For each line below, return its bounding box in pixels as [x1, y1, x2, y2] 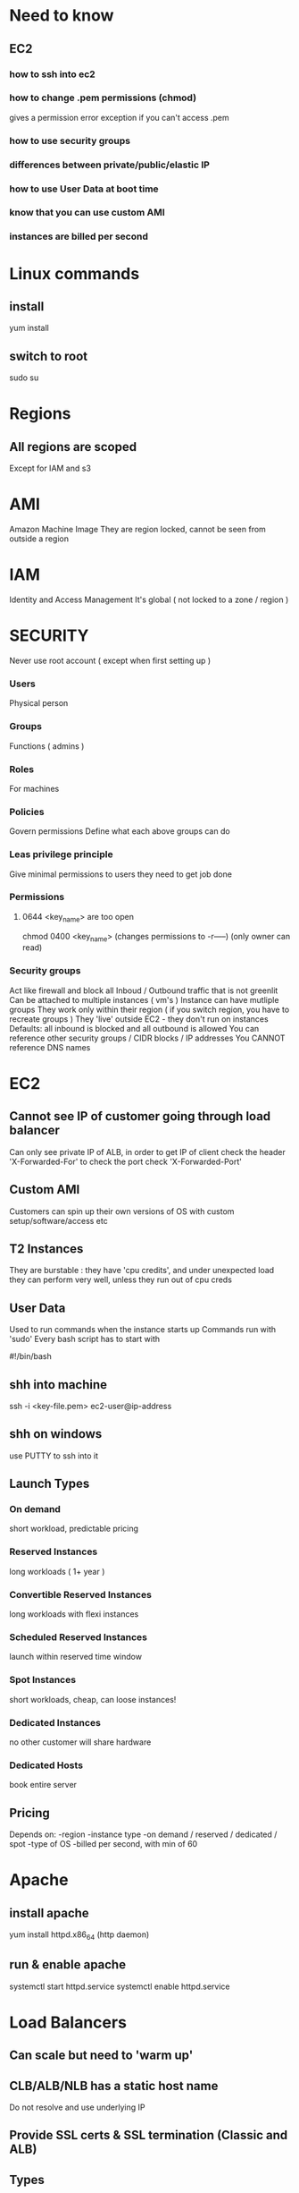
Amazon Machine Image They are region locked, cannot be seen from [9, 524, 266, 535]
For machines [9, 783, 60, 794]
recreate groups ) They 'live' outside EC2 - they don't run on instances [9, 1013, 270, 1024]
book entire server [9, 1780, 78, 1790]
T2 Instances [9, 1241, 84, 1256]
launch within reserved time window [9, 1652, 143, 1662]
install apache [9, 1905, 89, 1920]
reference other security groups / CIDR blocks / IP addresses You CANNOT [9, 1033, 286, 1043]
